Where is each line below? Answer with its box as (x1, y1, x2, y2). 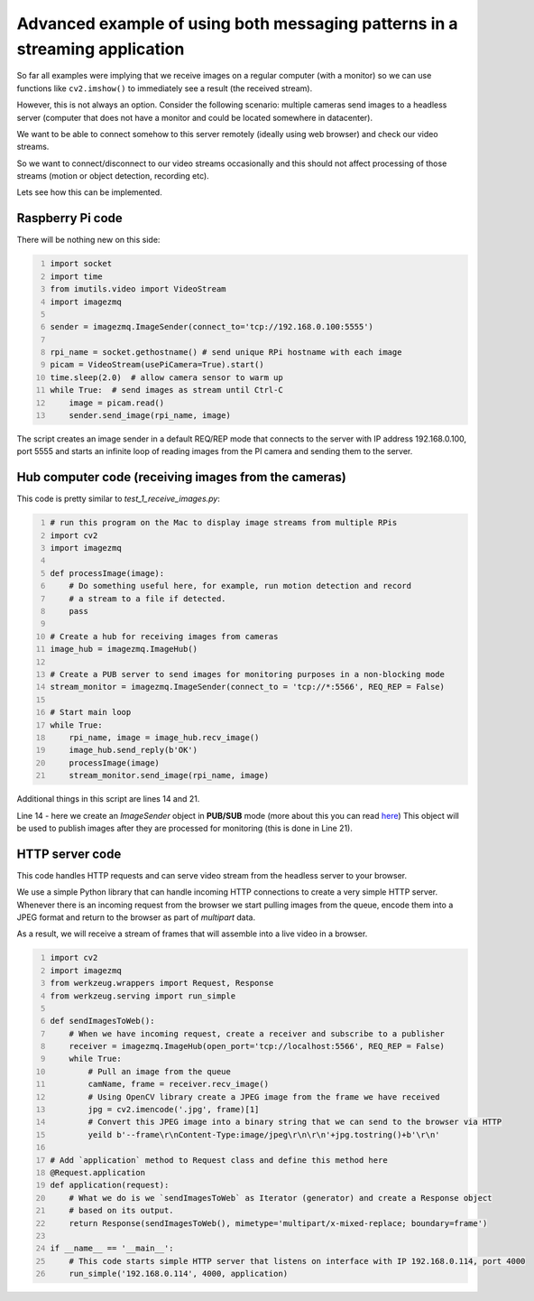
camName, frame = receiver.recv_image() (87, 1079, 270, 1090)
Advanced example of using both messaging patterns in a (16, 14, 459, 33)
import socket (50, 258, 113, 269)
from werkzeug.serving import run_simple (50, 990, 236, 1001)
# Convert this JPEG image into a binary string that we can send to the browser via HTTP (87, 1117, 502, 1128)
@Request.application (50, 1167, 146, 1177)
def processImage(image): (50, 568, 165, 578)
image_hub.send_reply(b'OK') (69, 745, 198, 756)
